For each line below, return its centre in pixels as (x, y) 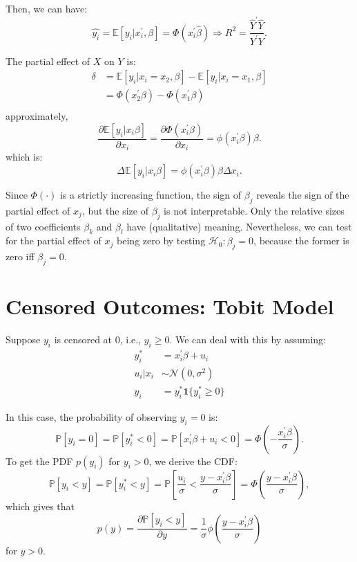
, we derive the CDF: (193, 461)
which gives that (40, 506)
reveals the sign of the (303, 195)
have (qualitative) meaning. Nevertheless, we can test (239, 226)
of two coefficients (43, 226)
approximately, (37, 116)
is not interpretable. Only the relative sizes (254, 210)
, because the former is (301, 241)
